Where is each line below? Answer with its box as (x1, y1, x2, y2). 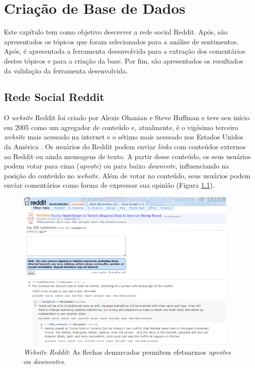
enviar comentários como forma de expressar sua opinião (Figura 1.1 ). (4, 180, 215, 190)
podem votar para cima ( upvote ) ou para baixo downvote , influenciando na (4, 161, 229, 171)
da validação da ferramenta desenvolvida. (4, 65, 128, 75)
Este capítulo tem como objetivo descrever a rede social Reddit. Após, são (4, 27, 227, 37)
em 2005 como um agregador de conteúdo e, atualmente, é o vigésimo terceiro (4, 122, 238, 132)
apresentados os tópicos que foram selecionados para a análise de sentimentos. (4, 36, 239, 46)
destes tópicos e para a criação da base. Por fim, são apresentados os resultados (4, 55, 243, 66)
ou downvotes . (24, 356, 66, 367)
